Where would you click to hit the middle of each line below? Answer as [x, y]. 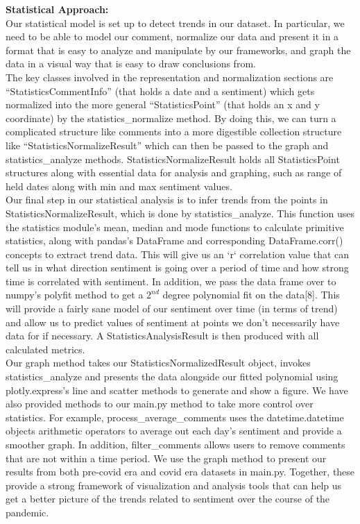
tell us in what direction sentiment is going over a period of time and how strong [177, 268]
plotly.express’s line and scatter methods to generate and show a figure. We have [177, 390]
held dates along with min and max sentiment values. [119, 186]
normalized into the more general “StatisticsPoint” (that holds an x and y [163, 104]
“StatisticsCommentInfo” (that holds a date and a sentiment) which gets [160, 91]
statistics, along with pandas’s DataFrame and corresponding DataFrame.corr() [174, 240]
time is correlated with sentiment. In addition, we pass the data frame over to [171, 281]
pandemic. [27, 512]
